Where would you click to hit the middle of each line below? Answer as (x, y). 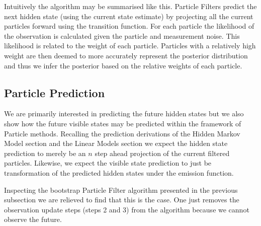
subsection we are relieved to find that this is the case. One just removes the (122, 200)
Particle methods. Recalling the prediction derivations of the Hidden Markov (122, 133)
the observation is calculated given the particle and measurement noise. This (122, 35)
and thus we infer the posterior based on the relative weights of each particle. (123, 65)
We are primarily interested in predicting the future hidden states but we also (124, 114)
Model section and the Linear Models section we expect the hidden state (116, 143)
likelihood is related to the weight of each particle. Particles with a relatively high (130, 46)
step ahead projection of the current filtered (162, 153)
